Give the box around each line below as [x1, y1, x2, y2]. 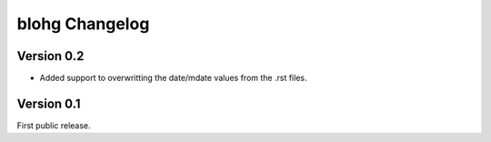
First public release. [16, 119, 91, 131]
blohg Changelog [16, 14, 150, 34]
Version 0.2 [16, 48, 85, 64]
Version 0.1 [16, 96, 81, 111]
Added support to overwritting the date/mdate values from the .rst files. [39, 73, 307, 84]
